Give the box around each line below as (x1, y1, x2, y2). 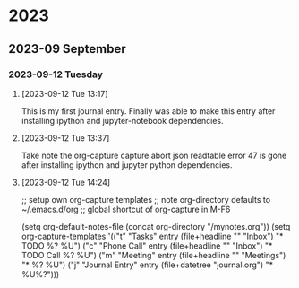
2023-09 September (8, 41, 126, 57)
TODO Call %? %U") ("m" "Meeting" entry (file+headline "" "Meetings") (21, 249, 286, 260)
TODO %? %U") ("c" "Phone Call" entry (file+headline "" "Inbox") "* (21, 240, 273, 251)
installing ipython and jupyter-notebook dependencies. (21, 115, 224, 126)
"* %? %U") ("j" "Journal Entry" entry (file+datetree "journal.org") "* (21, 259, 274, 270)
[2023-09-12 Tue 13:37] (21, 132, 110, 144)
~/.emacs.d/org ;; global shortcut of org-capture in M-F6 (21, 204, 231, 214)
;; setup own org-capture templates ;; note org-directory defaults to (21, 194, 270, 205)
